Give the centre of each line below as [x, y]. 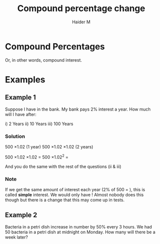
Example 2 [21, 215]
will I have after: [21, 114]
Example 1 [21, 98]
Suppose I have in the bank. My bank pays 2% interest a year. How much [78, 109]
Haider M [81, 22]
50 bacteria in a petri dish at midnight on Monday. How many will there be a [80, 232]
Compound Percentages [55, 46]
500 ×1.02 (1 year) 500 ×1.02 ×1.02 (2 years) [49, 146]
